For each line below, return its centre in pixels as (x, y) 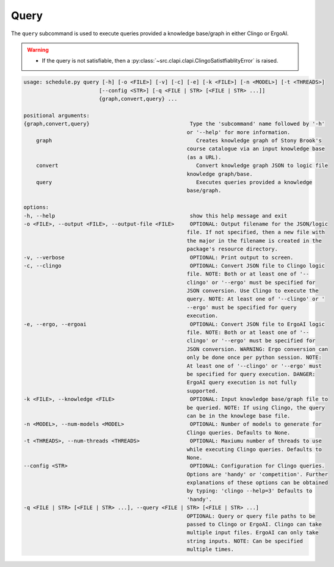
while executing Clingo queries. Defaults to (254, 449)
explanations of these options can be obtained (257, 483)
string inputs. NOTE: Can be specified (245, 541)
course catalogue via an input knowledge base (256, 149)
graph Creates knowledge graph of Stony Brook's (179, 141)
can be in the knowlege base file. (239, 416)
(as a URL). (204, 157)
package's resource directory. (232, 249)
